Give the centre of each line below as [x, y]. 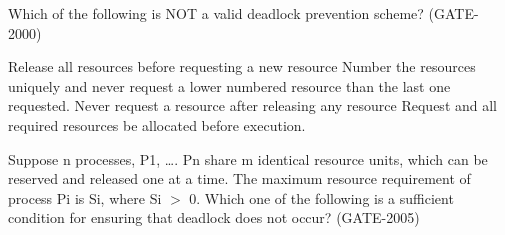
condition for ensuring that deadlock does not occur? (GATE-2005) [214, 217]
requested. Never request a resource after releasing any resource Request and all [253, 105]
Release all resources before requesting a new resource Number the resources [242, 66]
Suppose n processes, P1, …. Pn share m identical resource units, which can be [248, 158]
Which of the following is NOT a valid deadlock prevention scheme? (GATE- [243, 13]
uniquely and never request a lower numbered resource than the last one [229, 85]
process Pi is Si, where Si [85, 197]
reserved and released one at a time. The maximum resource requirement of [239, 178]
